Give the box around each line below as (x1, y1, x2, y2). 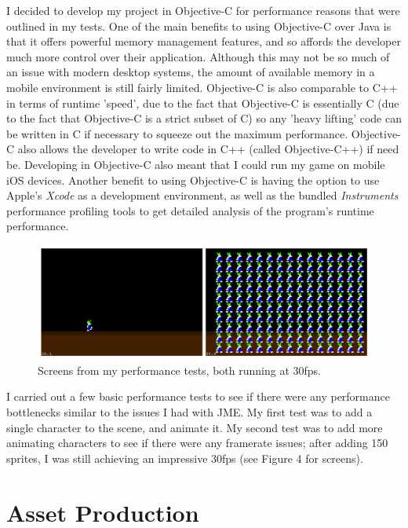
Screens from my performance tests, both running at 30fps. (38, 361, 322, 378)
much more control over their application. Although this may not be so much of (6, 48, 390, 64)
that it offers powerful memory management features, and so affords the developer (6, 33, 401, 49)
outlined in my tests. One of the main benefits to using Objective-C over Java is (6, 17, 392, 34)
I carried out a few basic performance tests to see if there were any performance (6, 388, 390, 405)
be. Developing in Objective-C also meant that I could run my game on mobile (6, 156, 385, 172)
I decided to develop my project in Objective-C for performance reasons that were (6, 2, 400, 18)
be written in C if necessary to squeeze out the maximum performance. (6, 125, 348, 141)
